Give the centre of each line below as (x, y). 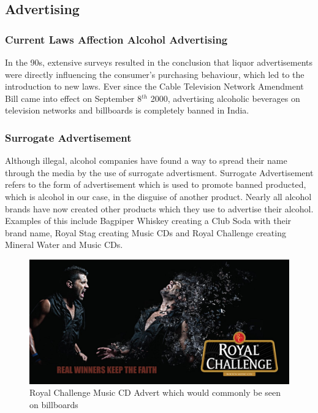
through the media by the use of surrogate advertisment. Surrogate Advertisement (159, 172)
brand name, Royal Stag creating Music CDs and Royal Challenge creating (146, 232)
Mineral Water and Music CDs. (64, 245)
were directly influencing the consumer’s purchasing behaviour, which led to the (155, 74)
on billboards (54, 405)
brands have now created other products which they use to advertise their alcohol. (159, 208)
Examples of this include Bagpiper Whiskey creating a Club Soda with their (148, 221)
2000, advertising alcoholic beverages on (225, 98)
